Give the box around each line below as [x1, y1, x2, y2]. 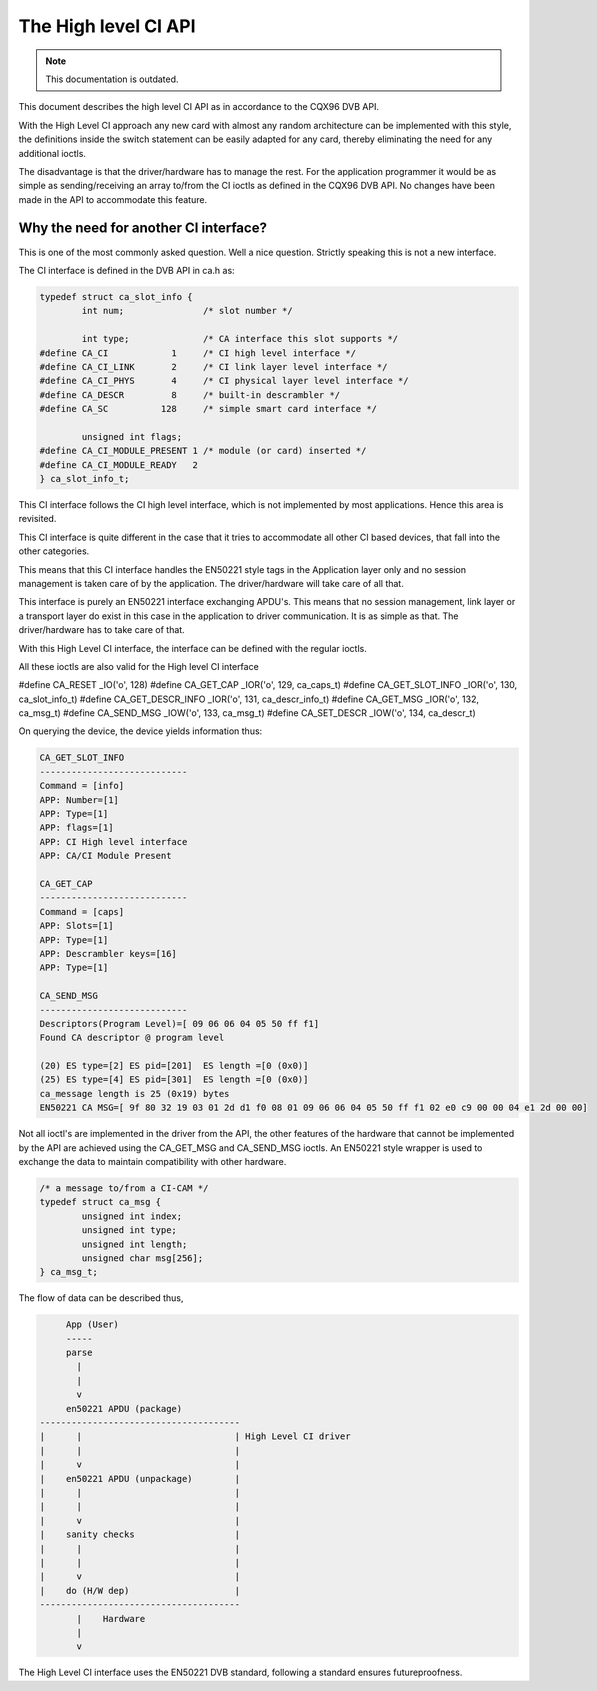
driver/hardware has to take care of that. [18, 624, 185, 636]
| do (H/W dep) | [39, 1585, 240, 1596]
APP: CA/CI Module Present [39, 850, 172, 862]
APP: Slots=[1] [39, 920, 114, 932]
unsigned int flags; [81, 431, 183, 442]
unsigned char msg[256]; [81, 1252, 204, 1264]
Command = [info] [39, 780, 125, 792]
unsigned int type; [81, 1225, 177, 1236]
